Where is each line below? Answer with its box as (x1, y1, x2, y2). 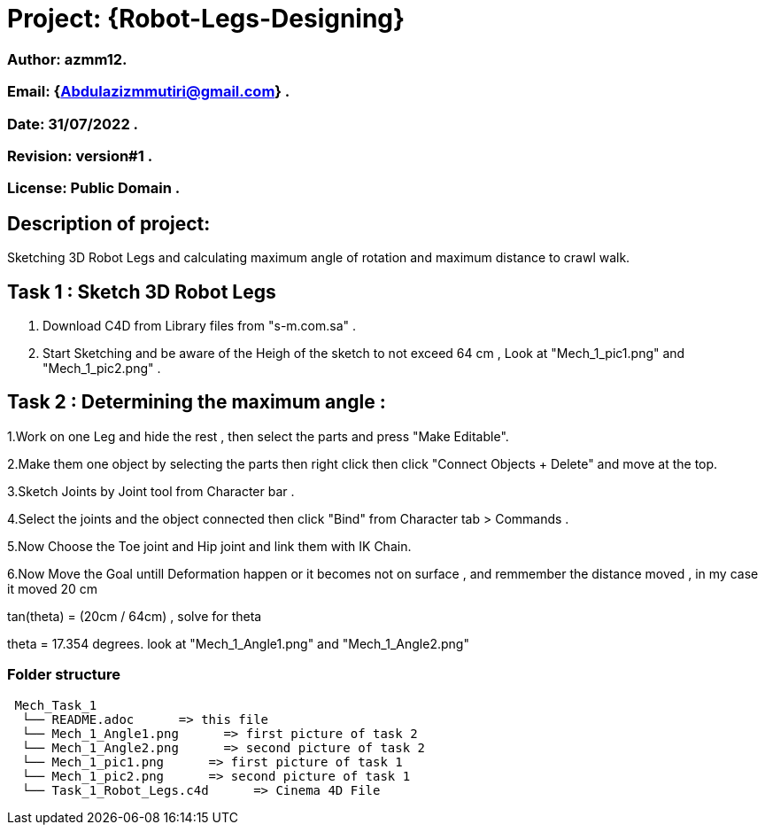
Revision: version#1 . (7, 146, 153, 165)
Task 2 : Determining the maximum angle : (7, 391, 386, 414)
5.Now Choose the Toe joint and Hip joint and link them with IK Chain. (7, 538, 412, 554)
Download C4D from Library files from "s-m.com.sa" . (42, 317, 357, 333)
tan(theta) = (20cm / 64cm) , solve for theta (7, 608, 262, 624)
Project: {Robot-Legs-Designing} (7, 4, 406, 34)
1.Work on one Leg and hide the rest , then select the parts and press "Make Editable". (7, 428, 509, 444)
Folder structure (7, 665, 120, 684)
